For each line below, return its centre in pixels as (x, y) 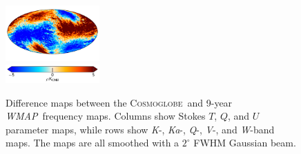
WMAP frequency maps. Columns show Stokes (106, 116)
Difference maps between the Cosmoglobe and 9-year (119, 102)
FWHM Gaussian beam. (245, 143)
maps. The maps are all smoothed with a (93, 143)
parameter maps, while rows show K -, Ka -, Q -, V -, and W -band (140, 129)
